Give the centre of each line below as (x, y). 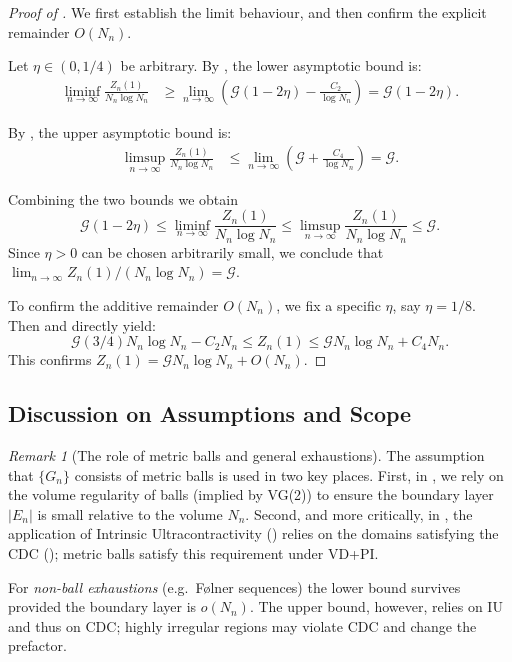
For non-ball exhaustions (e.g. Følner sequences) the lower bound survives (234, 586)
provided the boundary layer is (102, 606)
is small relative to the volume (130, 513)
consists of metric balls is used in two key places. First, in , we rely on (289, 474)
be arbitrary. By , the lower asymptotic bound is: (271, 65)
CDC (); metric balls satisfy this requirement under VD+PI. (193, 552)
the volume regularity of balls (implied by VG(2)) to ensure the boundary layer (251, 494)
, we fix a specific (328, 304)
